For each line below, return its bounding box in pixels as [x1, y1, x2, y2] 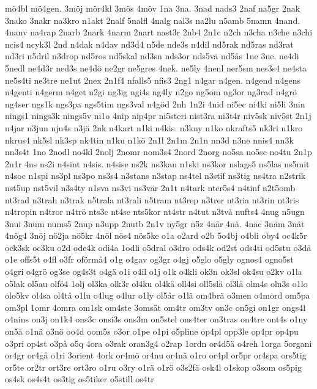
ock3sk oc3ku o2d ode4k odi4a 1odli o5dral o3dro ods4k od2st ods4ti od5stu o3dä [5, 241, 311, 253]
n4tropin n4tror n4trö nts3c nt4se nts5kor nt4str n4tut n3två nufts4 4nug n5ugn [5, 205, 305, 218]
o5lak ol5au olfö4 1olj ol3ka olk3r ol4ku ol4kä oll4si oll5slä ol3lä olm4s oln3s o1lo [5, 277, 308, 289]
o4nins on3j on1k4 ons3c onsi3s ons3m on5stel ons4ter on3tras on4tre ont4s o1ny [5, 313, 308, 325]
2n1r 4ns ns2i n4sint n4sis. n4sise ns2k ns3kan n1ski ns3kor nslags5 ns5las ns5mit [5, 157, 310, 170]
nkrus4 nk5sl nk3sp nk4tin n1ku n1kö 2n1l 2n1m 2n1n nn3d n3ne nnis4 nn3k [5, 133, 294, 146]
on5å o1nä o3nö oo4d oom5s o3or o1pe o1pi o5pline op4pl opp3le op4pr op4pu [5, 325, 299, 338]
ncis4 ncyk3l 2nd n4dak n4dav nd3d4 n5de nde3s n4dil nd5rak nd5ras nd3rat [5, 37, 294, 50]
